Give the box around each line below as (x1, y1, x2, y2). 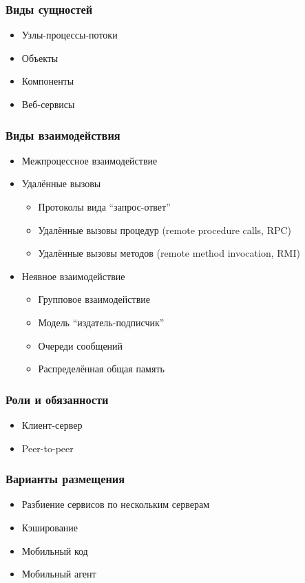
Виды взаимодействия (6, 126, 120, 143)
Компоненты (21, 74, 74, 88)
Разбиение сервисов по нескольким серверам (21, 497, 210, 511)
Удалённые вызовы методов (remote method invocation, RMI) (38, 246, 300, 260)
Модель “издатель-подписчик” (38, 315, 165, 329)
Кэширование (21, 520, 78, 534)
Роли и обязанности (6, 390, 109, 407)
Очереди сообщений (38, 338, 123, 352)
